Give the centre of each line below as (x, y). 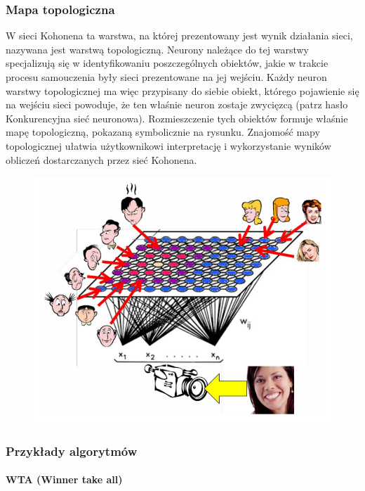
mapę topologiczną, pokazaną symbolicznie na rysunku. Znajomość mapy (163, 132)
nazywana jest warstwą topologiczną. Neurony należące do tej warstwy (157, 49)
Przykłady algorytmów (72, 451)
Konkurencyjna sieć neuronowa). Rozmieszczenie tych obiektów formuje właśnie (177, 118)
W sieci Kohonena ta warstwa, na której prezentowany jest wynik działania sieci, (179, 36)
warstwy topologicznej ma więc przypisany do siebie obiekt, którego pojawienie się (182, 90)
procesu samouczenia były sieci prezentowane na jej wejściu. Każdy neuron (166, 77)
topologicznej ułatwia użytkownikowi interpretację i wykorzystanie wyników (168, 145)
